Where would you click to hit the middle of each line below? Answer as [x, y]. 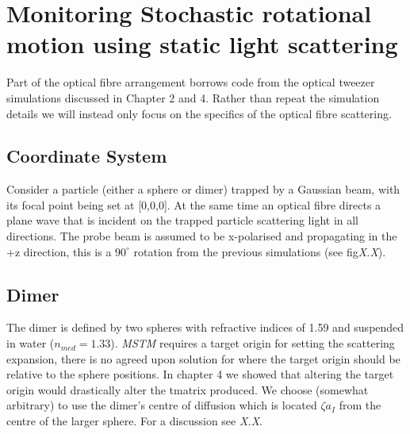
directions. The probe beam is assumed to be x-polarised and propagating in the [202, 236]
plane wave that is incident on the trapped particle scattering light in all [183, 220]
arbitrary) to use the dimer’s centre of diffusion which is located [162, 405]
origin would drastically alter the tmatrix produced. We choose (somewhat [188, 389]
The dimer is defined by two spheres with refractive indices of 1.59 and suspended [205, 327]
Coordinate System [87, 156]
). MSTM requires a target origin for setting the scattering [253, 343]
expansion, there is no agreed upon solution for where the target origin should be [203, 358]
